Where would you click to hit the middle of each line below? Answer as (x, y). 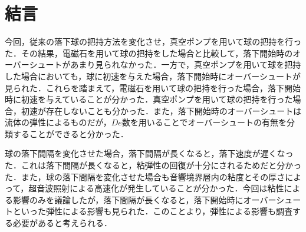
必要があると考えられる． (62, 223)
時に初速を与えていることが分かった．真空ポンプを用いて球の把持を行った (149, 99)
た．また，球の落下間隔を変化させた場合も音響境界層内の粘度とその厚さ (145, 176)
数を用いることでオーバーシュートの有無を (204, 122)
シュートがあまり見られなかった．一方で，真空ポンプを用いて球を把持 (165, 64)
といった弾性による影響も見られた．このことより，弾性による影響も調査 (152, 211)
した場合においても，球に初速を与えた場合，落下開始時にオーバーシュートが (153, 76)
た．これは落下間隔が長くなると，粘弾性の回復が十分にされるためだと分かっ (153, 165)
